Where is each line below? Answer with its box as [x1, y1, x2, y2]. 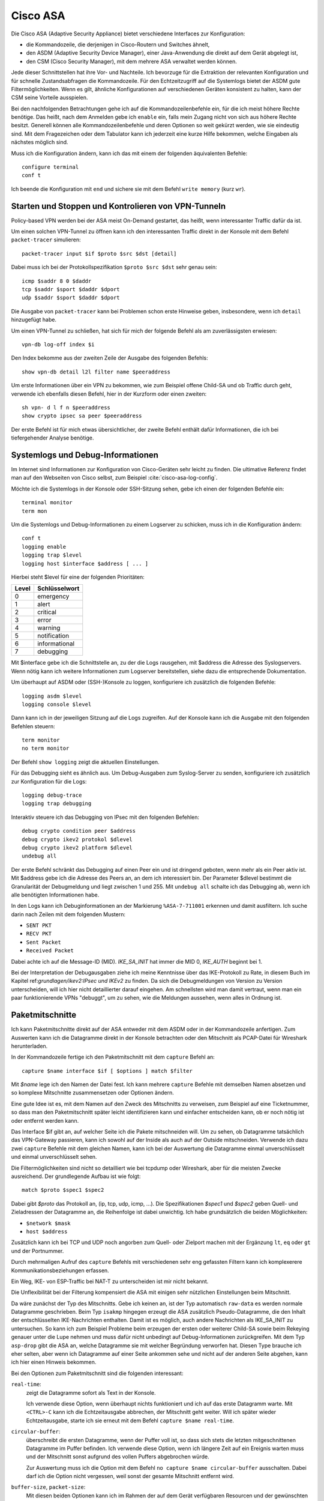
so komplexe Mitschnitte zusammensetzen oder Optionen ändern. [11, 1089, 174, 1096]
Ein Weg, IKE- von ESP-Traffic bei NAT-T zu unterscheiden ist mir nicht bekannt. [11, 1278, 209, 1285]
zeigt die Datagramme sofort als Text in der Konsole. [26, 1389, 156, 1396]
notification [37, 632, 70, 640]
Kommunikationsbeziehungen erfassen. [11, 1267, 109, 1274]
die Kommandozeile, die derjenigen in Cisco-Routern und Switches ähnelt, [26, 41, 210, 48]
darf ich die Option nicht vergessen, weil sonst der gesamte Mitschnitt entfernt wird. [26, 1473, 234, 1480]
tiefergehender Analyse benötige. [11, 434, 94, 441]
